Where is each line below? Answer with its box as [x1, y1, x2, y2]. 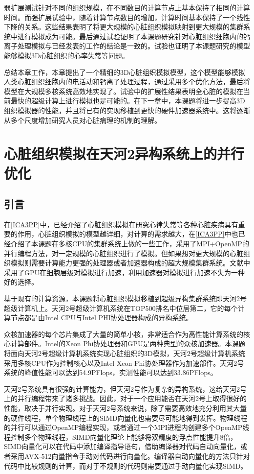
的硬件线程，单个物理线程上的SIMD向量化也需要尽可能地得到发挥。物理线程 [4, 412, 248, 423]
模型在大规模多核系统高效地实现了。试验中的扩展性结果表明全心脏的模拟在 [4, 86, 243, 96]
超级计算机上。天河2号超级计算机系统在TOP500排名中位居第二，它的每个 [4, 303, 238, 313]
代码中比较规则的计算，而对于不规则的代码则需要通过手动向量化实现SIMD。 [4, 460, 248, 471]
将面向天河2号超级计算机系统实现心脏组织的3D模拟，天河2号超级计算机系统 [4, 348, 245, 358]
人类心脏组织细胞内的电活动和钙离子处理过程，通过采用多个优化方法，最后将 [4, 76, 250, 87]
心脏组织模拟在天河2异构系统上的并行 [4, 143, 245, 164]
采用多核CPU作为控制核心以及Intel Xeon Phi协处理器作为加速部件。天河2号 [4, 357, 244, 368]
